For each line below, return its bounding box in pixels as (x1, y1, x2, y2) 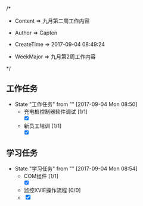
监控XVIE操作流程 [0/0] (23, 186, 81, 193)
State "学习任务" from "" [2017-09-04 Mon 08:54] (14, 165, 138, 172)
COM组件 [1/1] (23, 172, 58, 179)
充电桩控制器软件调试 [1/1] (23, 108, 88, 115)
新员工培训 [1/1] (23, 122, 62, 129)
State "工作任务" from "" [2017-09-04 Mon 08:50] (14, 101, 138, 108)
